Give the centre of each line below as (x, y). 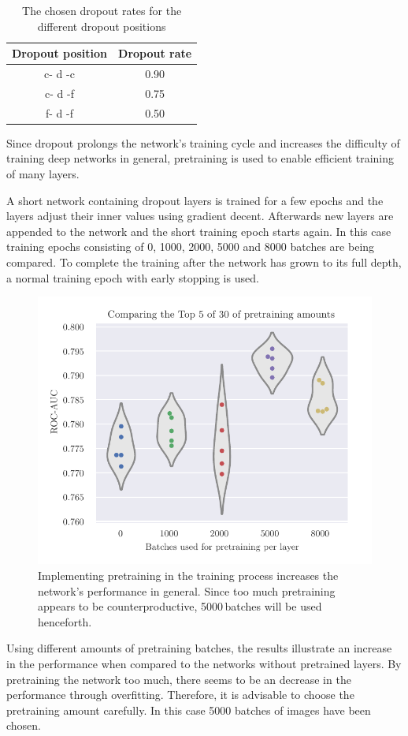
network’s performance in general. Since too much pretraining (187, 590)
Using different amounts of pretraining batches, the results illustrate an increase (199, 648)
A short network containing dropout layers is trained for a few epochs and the (195, 200)
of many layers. (43, 174)
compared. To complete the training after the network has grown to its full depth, (204, 262)
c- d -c (59, 74)
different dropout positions (102, 26)
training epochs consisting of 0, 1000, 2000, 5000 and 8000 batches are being (191, 247)
